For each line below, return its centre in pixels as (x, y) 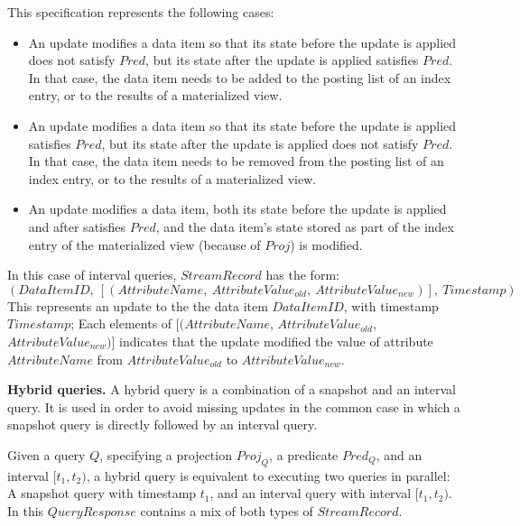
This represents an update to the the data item (138, 305)
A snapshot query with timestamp (102, 493)
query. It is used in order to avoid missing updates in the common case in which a (234, 406)
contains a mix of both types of (227, 510)
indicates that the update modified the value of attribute (276, 341)
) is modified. (326, 244)
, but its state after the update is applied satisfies (282, 60)
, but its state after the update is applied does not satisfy (260, 143)
